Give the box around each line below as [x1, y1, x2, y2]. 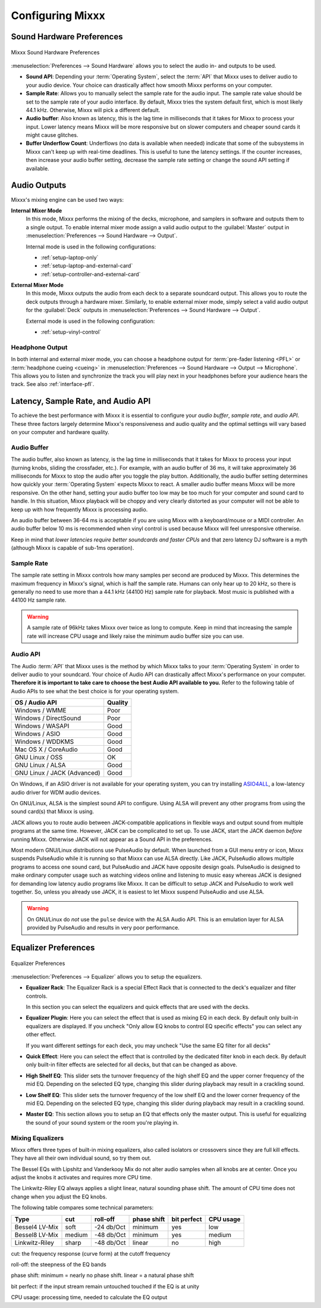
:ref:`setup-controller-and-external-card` [40, 270, 141, 278]
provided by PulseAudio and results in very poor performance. [27, 924, 180, 932]
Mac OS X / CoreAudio [14, 745, 78, 753]
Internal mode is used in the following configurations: [26, 243, 156, 250]
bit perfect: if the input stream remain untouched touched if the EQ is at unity [11, 1282, 199, 1290]
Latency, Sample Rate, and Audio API [11, 396, 151, 406]
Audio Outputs [11, 180, 67, 191]
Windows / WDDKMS [14, 737, 74, 746]
